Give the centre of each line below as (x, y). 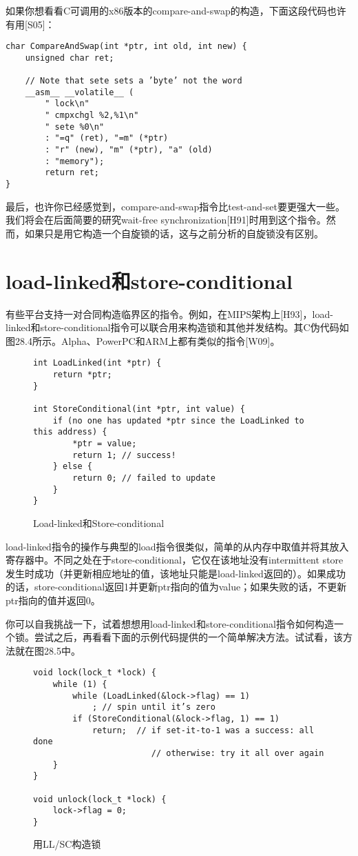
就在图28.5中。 (48, 650)
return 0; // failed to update (144, 478)
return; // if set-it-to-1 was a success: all (203, 730)
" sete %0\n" (75, 127)
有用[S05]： (30, 24)
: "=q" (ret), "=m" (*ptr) (107, 138)
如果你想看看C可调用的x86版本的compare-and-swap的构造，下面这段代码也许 (176, 10)
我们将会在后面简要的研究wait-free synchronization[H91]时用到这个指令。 (166, 220)
